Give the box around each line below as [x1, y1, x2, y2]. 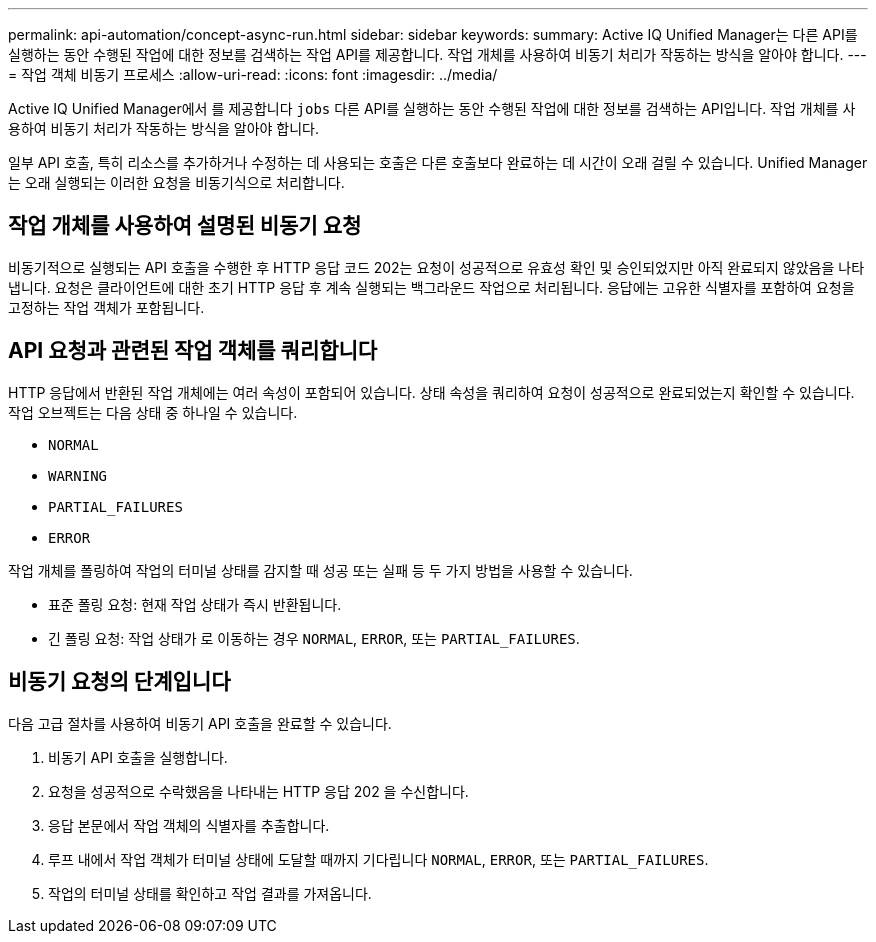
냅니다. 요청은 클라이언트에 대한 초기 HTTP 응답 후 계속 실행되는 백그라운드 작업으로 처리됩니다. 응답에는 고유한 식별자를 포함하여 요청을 [8, 278, 855, 296]
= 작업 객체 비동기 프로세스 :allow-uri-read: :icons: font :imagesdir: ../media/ [8, 66, 498, 83]
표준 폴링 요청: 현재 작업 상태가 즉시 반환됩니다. [48, 595, 342, 613]
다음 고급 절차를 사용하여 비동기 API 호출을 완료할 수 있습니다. [8, 714, 392, 732]
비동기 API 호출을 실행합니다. [48, 748, 228, 766]
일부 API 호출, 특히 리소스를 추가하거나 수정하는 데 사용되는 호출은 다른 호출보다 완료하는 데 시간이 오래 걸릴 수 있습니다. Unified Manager [8, 154, 868, 171]
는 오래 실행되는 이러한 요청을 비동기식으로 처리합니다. [8, 174, 345, 191]
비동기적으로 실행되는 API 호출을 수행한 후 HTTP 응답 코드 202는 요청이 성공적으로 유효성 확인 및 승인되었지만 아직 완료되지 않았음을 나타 [8, 258, 865, 276]
